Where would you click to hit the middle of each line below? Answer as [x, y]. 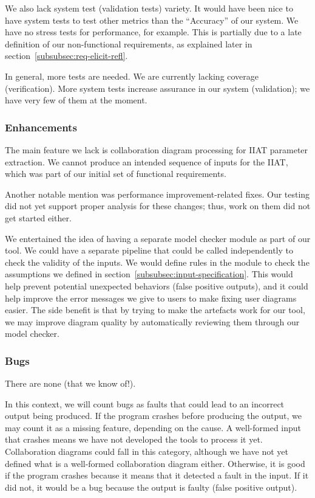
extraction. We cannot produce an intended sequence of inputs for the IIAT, [147, 161]
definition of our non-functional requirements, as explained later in [129, 43]
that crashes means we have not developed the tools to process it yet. [134, 439]
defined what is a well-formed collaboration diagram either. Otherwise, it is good [155, 463]
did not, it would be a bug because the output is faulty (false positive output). [151, 487]
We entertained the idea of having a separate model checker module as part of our [158, 238]
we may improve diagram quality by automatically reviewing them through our [152, 321]
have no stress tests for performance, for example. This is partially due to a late [153, 32]
